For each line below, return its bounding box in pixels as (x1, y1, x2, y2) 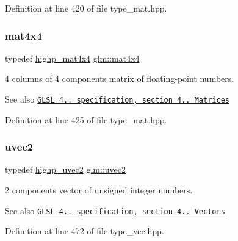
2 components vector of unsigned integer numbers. (5, 184, 193, 196)
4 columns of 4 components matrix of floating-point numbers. (5, 72, 234, 85)
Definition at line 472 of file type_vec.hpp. (5, 225, 164, 237)
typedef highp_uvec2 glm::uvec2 (5, 163, 126, 176)
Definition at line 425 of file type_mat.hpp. (5, 113, 167, 126)
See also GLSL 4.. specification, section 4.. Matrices (5, 93, 229, 105)
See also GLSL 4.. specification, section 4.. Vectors (5, 204, 225, 217)
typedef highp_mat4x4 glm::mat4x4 (5, 51, 140, 64)
